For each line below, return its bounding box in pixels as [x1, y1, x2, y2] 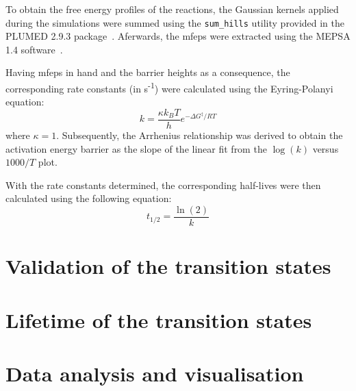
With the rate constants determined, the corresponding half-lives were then [5, 177, 321, 192]
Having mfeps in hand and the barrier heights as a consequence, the [5, 65, 290, 79]
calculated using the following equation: [5, 191, 172, 205]
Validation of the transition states [5, 252, 331, 280]
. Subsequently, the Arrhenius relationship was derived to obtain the [56, 127, 343, 142]
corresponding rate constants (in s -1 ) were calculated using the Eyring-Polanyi [5, 79, 333, 95]
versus [312, 141, 339, 155]
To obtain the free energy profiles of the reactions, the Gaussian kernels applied [5, 2, 339, 16]
